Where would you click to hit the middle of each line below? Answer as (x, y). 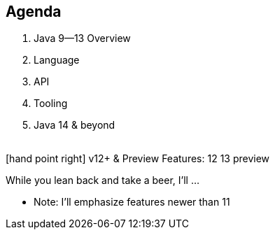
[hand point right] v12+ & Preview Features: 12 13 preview (138, 159)
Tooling (51, 104)
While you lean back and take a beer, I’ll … (103, 180)
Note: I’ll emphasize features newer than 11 (132, 202)
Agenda (34, 12)
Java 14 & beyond (75, 125)
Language (57, 60)
